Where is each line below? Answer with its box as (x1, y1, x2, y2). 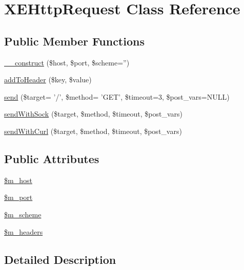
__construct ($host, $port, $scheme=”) (4, 57, 130, 67)
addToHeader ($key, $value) (4, 74, 92, 85)
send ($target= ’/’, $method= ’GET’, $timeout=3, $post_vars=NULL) (4, 91, 230, 102)
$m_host (4, 174, 32, 185)
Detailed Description (4, 251, 116, 267)
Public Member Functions (4, 33, 145, 49)
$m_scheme (4, 209, 42, 219)
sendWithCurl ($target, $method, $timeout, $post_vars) (4, 125, 182, 136)
